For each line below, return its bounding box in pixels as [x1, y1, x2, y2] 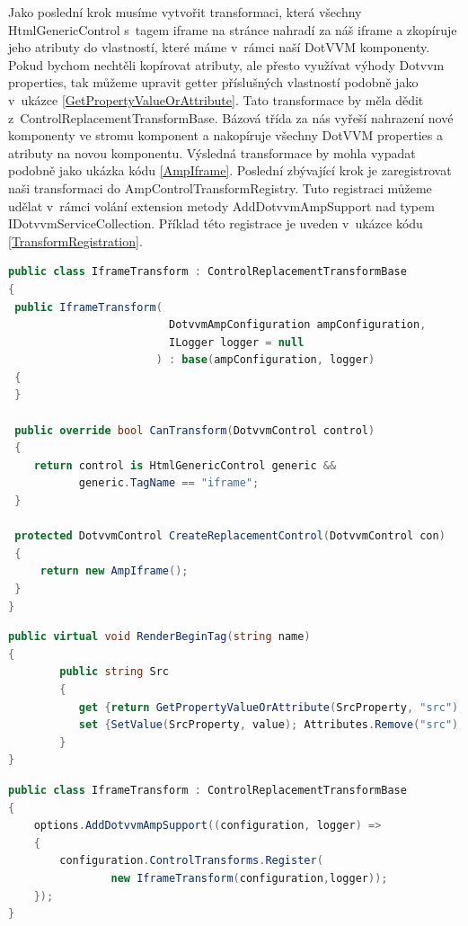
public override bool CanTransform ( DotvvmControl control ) [14, 423, 375, 437]
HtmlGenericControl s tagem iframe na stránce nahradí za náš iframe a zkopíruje [8, 20, 457, 39]
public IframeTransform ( [14, 300, 163, 314]
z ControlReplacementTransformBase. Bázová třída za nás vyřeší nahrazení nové [8, 108, 454, 127]
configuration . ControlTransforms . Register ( [59, 854, 323, 868]
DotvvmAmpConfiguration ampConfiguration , [168, 318, 427, 332]
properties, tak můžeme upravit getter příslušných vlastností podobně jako [8, 73, 419, 92]
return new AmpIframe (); [40, 565, 189, 578]
